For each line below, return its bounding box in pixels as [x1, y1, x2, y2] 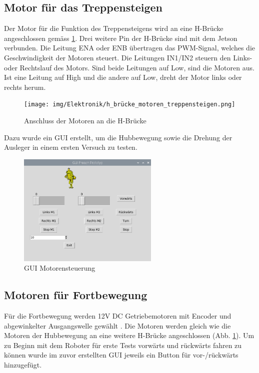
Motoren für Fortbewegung [4, 287, 147, 303]
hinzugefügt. [4, 360, 42, 370]
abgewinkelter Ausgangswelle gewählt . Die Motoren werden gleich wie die [4, 320, 231, 331]
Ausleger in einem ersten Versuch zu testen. [4, 142, 137, 152]
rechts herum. [4, 81, 46, 92]
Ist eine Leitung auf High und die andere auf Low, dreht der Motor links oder [4, 72, 242, 82]
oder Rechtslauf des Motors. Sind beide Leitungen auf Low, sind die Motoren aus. [4, 62, 254, 72]
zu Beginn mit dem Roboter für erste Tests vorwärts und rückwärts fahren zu [4, 340, 242, 350]
